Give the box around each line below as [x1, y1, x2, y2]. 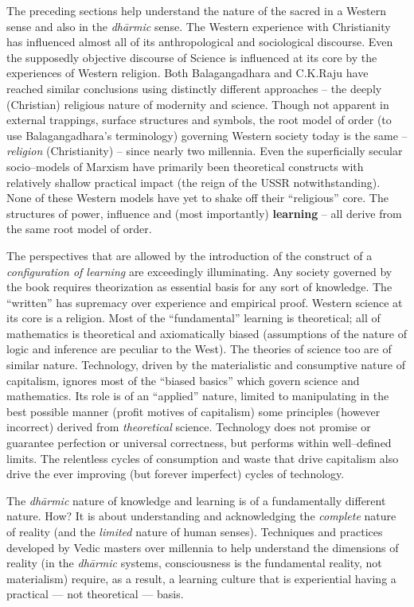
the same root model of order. [6, 220, 152, 237]
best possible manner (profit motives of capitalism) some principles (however [6, 403, 381, 419]
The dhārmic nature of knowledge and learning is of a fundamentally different [6, 492, 386, 508]
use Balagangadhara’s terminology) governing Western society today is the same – [6, 126, 408, 143]
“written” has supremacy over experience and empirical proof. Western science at [6, 294, 403, 310]
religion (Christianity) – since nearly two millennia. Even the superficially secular [6, 142, 403, 159]
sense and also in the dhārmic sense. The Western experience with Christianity [6, 18, 391, 34]
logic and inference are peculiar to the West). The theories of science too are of [6, 340, 392, 357]
